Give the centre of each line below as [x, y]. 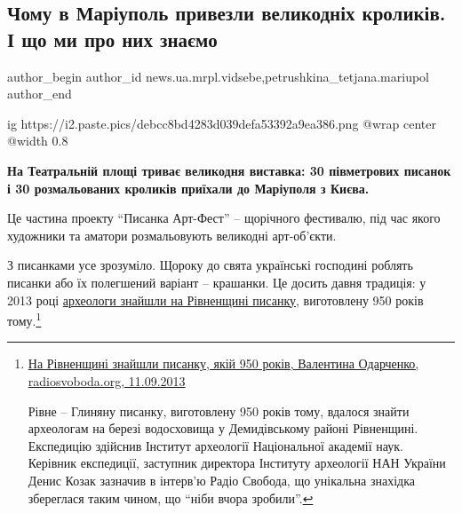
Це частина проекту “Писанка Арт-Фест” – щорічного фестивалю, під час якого [224, 218]
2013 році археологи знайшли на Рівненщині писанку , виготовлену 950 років [215, 300]
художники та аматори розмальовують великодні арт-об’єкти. [172, 235]
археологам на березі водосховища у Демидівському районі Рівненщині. [223, 428]
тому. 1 [24, 319]
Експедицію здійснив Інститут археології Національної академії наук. [215, 445]
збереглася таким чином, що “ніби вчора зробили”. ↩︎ [171, 497]
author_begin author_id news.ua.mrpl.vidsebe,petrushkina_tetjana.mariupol [219, 76]
